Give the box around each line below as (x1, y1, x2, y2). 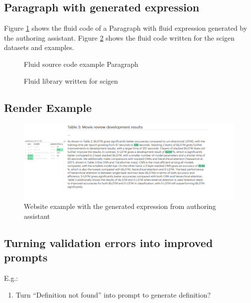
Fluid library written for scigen (24, 75, 118, 86)
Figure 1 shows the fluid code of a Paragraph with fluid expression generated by (4, 23, 248, 33)
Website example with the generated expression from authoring (24, 201, 216, 211)
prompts (4, 250, 48, 265)
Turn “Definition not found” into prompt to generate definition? (15, 289, 211, 300)
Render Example (4, 100, 92, 115)
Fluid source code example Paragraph (24, 58, 138, 69)
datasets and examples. (4, 42, 74, 52)
